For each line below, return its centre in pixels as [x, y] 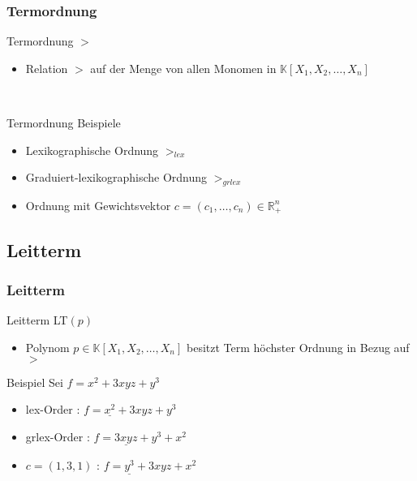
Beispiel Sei [35, 382]
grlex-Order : [58, 436]
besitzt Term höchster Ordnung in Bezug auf [298, 348]
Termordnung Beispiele [64, 122]
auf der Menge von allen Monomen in [183, 68]
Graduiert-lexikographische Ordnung [116, 177]
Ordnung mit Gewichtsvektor [98, 205]
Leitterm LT [37, 320]
